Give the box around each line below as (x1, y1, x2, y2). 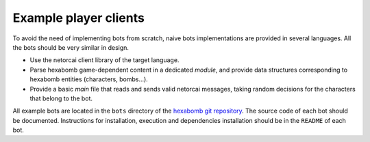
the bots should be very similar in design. (12, 43, 129, 51)
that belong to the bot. (29, 94, 92, 102)
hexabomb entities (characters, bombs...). (29, 75, 149, 83)
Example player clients (12, 10, 145, 25)
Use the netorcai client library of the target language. (29, 56, 180, 64)
